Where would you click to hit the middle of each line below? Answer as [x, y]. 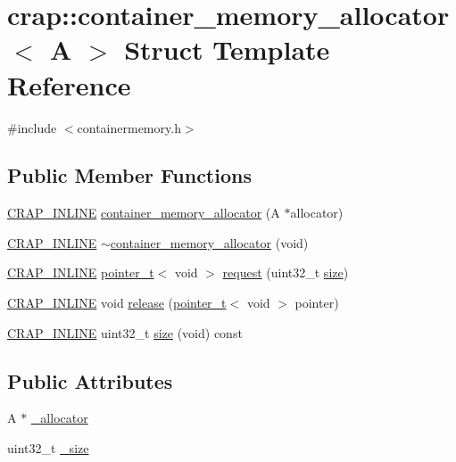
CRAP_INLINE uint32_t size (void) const [125, 332]
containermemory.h [129, 127]
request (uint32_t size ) [286, 272]
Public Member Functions [129, 175]
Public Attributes [90, 380]
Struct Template [227, 49]
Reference [69, 84]
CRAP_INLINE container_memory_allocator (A [144, 213]
